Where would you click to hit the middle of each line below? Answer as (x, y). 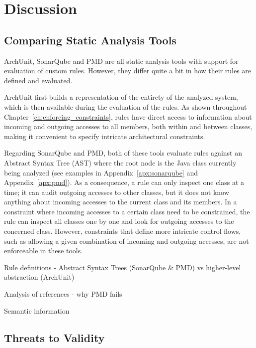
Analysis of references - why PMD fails (63, 294)
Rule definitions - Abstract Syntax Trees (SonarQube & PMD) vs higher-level (123, 267)
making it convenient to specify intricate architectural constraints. (105, 136)
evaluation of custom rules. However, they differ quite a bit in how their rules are (128, 71)
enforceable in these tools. (43, 251)
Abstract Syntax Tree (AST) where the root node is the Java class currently (120, 162)
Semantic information (37, 310)
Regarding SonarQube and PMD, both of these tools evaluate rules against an (123, 153)
